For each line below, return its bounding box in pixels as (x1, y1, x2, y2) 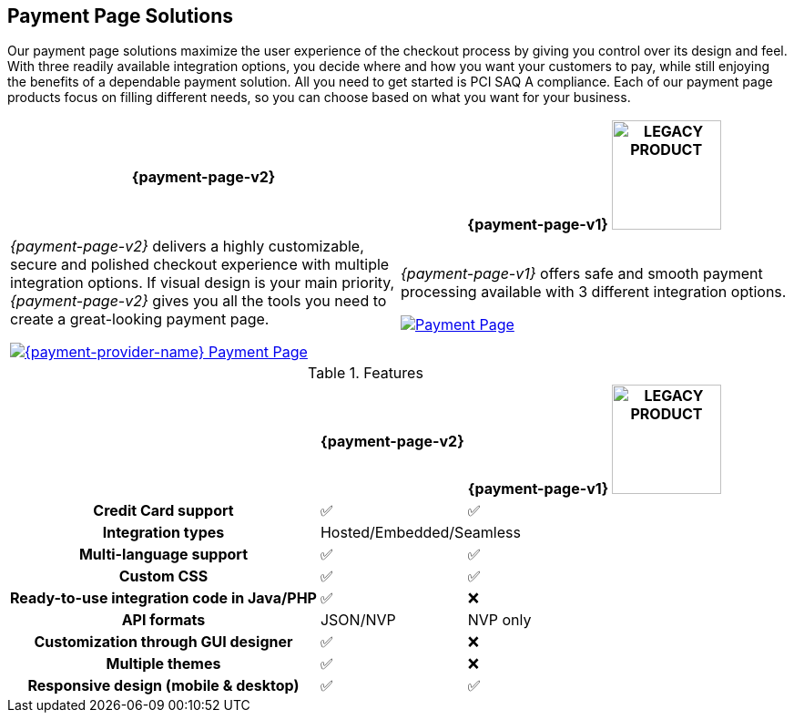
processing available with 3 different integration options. (401, 283, 787, 302)
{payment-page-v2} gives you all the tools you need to (10, 292, 387, 311)
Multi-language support (78, 545, 249, 564)
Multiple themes (106, 654, 221, 674)
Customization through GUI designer (34, 633, 293, 652)
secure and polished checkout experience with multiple (10, 255, 390, 274)
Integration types (102, 523, 225, 542)
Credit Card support (93, 501, 234, 520)
